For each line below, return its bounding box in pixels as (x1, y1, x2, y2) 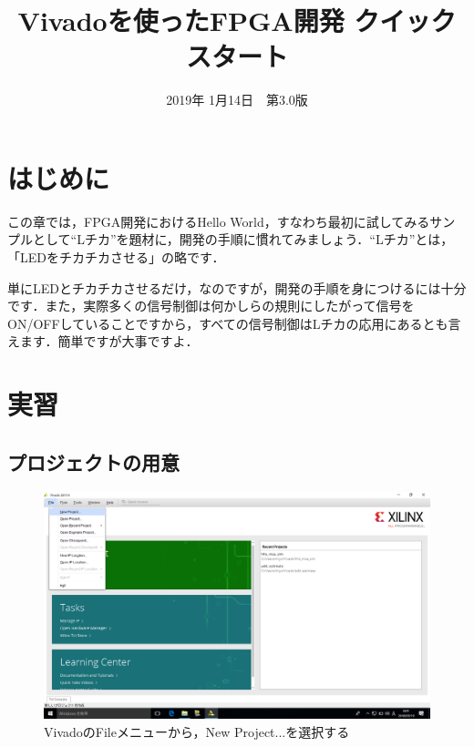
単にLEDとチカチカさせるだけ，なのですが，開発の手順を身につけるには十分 (7, 278, 467, 297)
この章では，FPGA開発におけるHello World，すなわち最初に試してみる (7, 211, 430, 230)
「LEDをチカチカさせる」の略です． (7, 248, 225, 267)
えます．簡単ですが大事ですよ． (7, 332, 199, 351)
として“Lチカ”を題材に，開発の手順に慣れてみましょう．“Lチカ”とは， (32, 230, 454, 249)
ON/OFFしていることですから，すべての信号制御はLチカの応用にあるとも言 (7, 313, 461, 333)
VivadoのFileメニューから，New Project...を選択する (44, 721, 350, 741)
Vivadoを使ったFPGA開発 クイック (17, 2, 457, 39)
